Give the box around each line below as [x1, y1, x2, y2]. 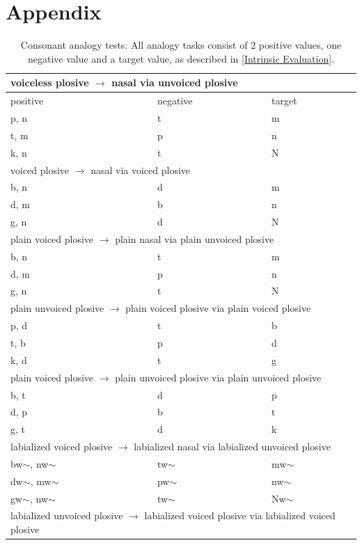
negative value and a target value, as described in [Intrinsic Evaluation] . [27, 51, 335, 65]
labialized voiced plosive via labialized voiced [144, 508, 336, 523]
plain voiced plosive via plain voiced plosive [125, 301, 311, 315]
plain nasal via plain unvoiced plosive [115, 231, 274, 246]
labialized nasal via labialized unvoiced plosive [134, 439, 331, 454]
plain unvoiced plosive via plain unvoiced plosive [115, 370, 322, 384]
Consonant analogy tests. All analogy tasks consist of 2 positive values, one [20, 38, 342, 52]
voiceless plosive [10, 75, 89, 90]
